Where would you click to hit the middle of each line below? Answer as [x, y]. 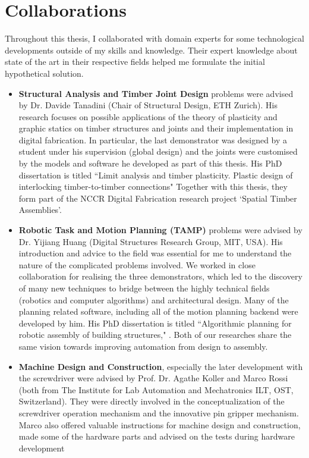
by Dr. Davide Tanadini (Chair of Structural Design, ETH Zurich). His [148, 105]
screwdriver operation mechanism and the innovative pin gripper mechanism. [159, 412]
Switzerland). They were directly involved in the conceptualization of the [152, 401]
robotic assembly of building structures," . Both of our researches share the [155, 335]
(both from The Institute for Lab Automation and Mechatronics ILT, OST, [156, 389]
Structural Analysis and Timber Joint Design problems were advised [156, 93]
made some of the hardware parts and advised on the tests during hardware [157, 436]
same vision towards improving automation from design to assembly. [143, 346]
